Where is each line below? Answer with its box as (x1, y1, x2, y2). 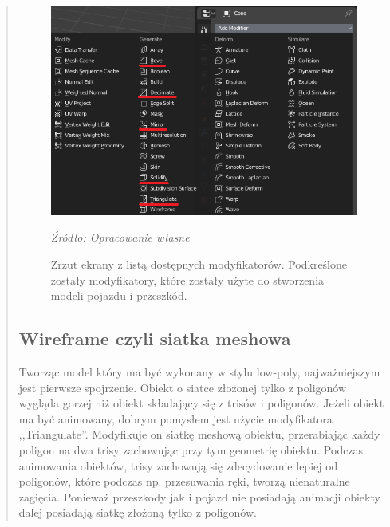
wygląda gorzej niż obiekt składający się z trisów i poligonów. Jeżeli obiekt (18, 395, 384, 411)
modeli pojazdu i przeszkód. (50, 287, 187, 304)
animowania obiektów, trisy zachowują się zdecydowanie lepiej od (18, 457, 338, 474)
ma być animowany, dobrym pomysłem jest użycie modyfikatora (18, 410, 333, 427)
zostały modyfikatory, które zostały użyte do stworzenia (50, 271, 325, 288)
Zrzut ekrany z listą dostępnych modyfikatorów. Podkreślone (50, 255, 348, 272)
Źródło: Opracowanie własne (50, 229, 190, 246)
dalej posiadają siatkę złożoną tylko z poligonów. (18, 504, 257, 521)
